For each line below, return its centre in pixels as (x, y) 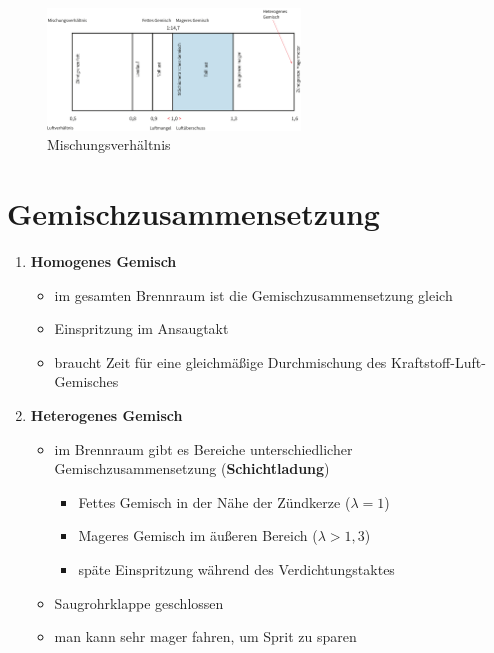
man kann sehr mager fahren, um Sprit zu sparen (205, 636)
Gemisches (86, 381)
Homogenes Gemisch (103, 261)
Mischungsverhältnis (109, 144)
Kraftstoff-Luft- (438, 361)
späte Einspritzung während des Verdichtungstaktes (236, 568)
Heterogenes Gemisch (106, 415)
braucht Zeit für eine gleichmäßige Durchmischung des (220, 361)
